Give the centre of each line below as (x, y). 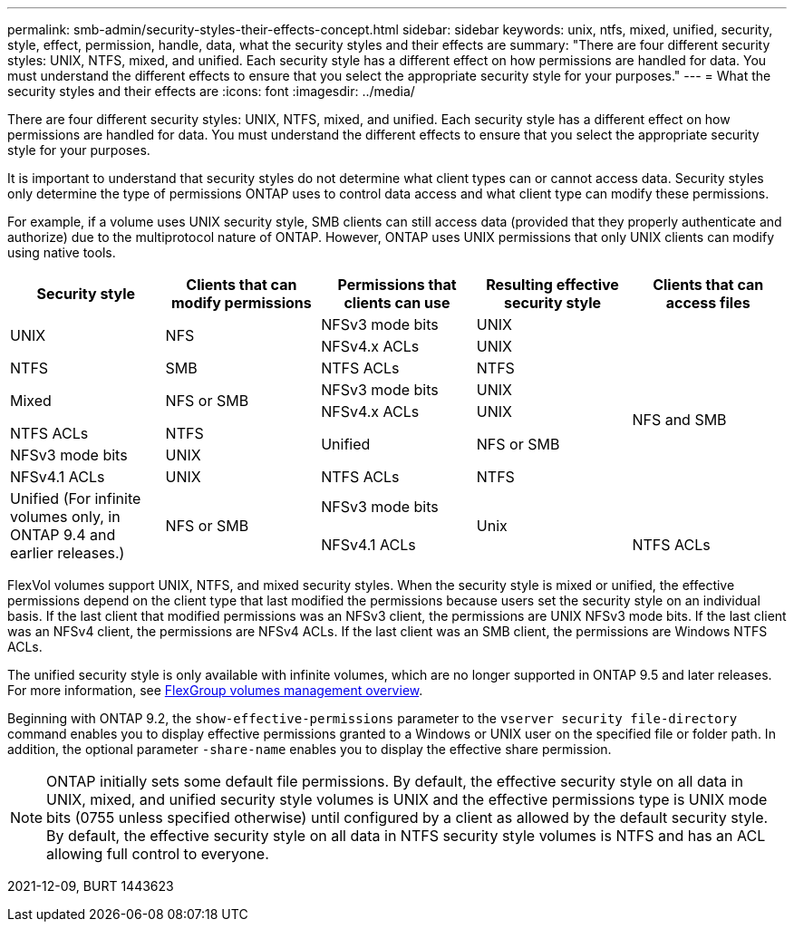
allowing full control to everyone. (158, 854)
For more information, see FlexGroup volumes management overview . (215, 690)
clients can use (397, 303)
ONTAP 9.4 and (63, 535)
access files (708, 303)
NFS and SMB (679, 420)
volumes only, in (65, 517)
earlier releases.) (68, 553)
